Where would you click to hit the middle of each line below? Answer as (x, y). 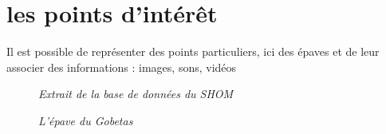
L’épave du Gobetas (86, 120)
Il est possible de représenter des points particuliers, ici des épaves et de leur (193, 51)
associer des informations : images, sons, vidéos (122, 67)
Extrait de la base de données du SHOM (136, 94)
